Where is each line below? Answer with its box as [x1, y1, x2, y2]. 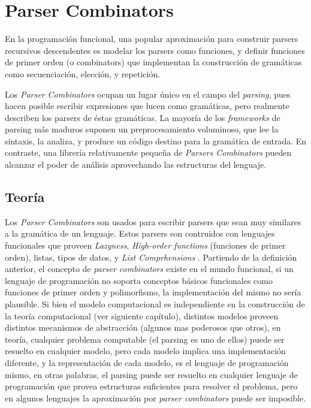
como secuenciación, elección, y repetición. [5, 67, 161, 80]
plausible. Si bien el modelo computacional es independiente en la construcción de [5, 298, 305, 310]
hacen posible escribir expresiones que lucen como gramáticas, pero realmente [5, 99, 289, 112]
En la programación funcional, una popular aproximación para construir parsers [5, 32, 298, 45]
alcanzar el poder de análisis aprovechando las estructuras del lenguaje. [5, 158, 267, 171]
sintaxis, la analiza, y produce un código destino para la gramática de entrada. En [5, 134, 307, 147]
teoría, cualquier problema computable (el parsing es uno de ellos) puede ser [5, 333, 285, 345]
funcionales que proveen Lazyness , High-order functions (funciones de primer [5, 239, 286, 252]
